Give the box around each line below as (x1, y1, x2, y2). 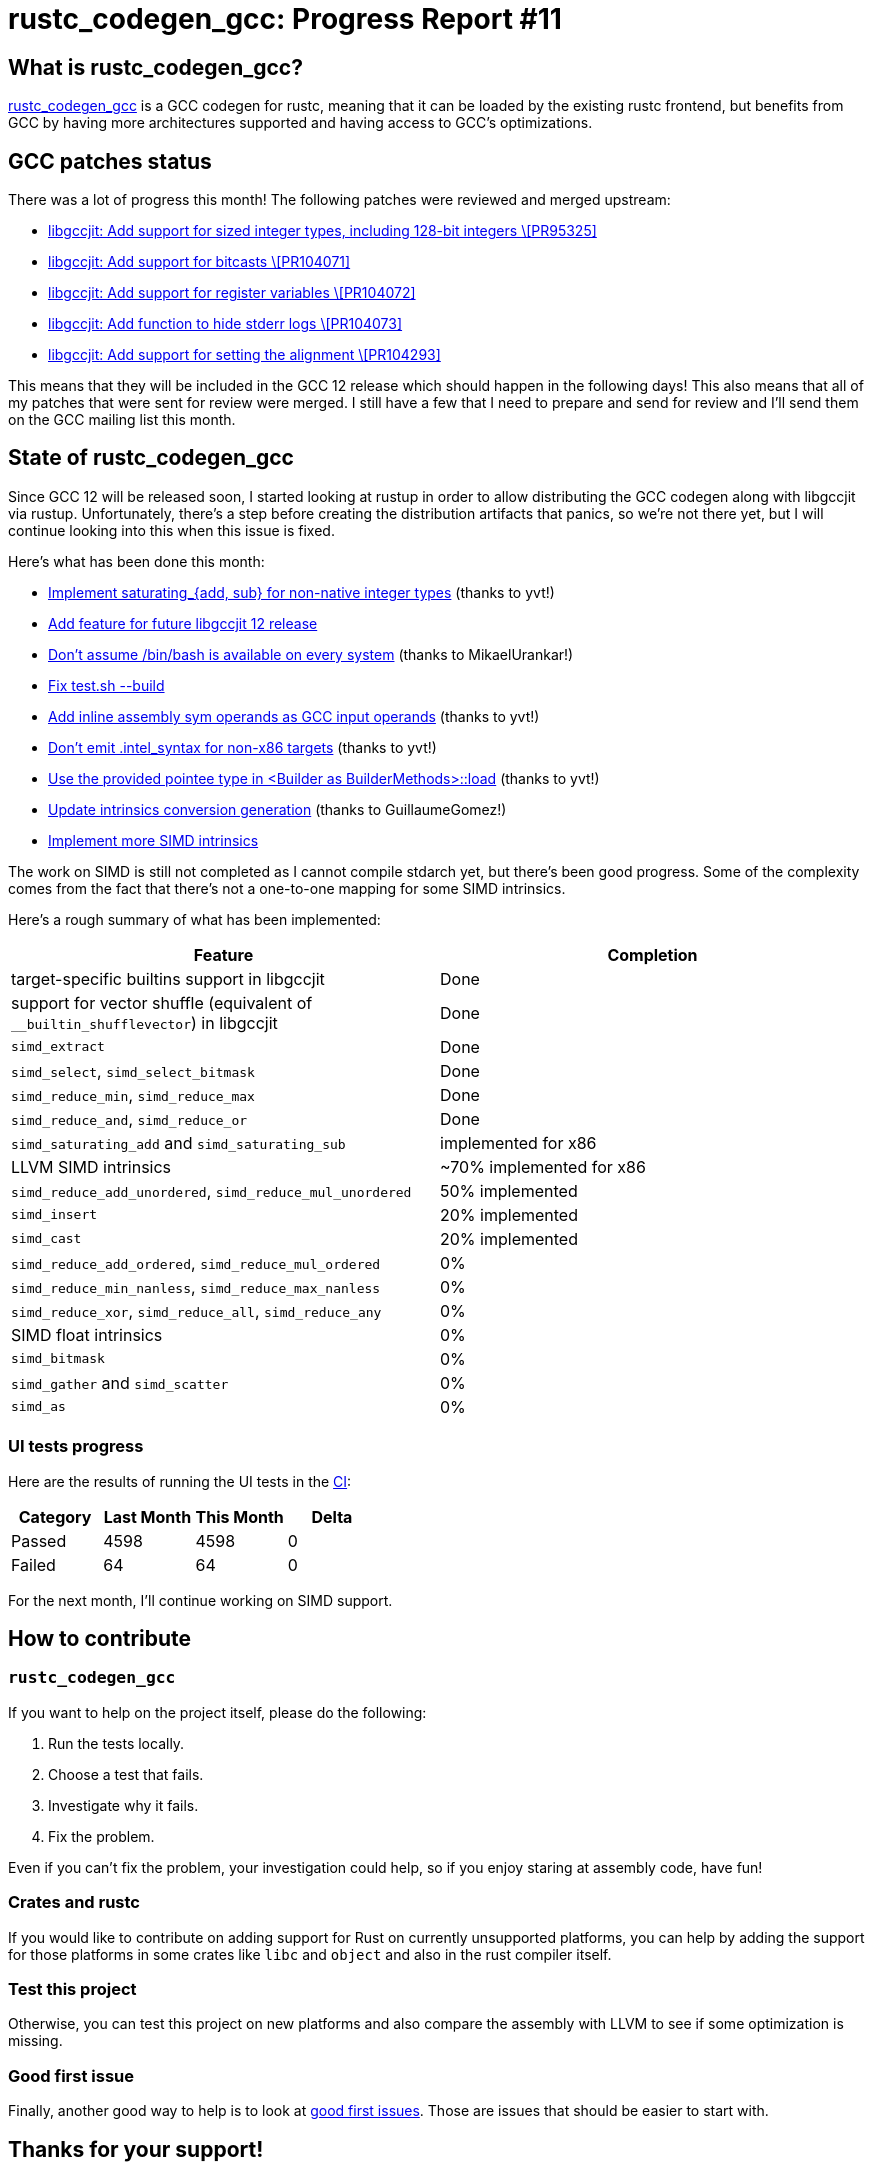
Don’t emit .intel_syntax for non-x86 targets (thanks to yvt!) (48, 738, 437, 756)
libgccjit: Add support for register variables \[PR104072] (48, 284, 416, 302)
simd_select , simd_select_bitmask (11, 1060, 255, 1081)
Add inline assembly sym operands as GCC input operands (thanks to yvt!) (48, 707, 540, 725)
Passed (11, 1530, 67, 1551)
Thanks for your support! (8, 2136, 264, 2162)
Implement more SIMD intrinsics (48, 831, 259, 849)
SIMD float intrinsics (11, 1324, 163, 1345)
